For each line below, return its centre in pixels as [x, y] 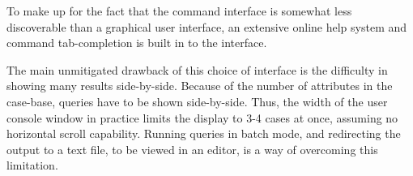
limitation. [32, 165]
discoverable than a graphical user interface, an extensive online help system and [207, 26]
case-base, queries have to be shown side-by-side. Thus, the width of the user [197, 101]
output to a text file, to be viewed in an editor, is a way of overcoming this [192, 149]
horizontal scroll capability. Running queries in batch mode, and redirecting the [204, 133]
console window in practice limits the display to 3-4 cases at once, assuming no [202, 117]
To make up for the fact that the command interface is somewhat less [179, 11]
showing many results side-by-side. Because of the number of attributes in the [200, 86]
